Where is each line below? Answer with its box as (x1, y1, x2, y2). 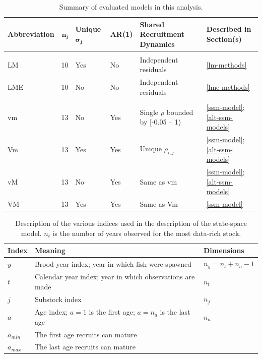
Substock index (34, 293, 82, 304)
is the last (160, 307, 190, 317)
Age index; (34, 307, 68, 317)
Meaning (34, 245, 65, 256)
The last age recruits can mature (34, 341, 136, 352)
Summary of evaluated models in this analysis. (59, 2, 203, 12)
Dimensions (203, 245, 244, 256)
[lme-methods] (206, 82, 250, 92)
